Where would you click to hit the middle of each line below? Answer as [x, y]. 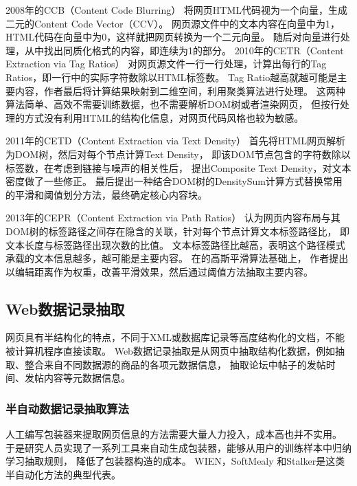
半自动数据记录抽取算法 [67, 408]
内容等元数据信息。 [87, 378]
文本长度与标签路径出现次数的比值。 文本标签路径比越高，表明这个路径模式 [175, 244]
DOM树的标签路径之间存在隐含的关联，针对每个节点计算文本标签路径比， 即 [178, 231]
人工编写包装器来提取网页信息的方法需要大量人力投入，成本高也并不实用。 [174, 434]
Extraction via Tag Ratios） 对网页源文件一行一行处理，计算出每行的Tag [166, 64]
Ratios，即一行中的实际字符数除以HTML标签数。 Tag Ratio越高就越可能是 [172, 77]
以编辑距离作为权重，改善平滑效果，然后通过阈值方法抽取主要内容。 [159, 271]
